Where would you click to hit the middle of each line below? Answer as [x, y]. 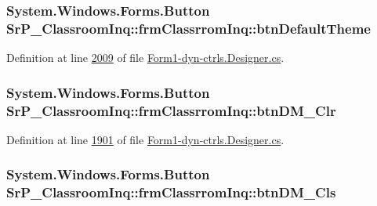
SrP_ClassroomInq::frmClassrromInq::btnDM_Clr [171, 110]
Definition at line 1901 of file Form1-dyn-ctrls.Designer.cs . [145, 139]
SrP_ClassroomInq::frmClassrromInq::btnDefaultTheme [188, 28]
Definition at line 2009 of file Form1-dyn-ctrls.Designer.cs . [145, 58]
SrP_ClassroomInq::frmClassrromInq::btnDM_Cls [171, 192]
